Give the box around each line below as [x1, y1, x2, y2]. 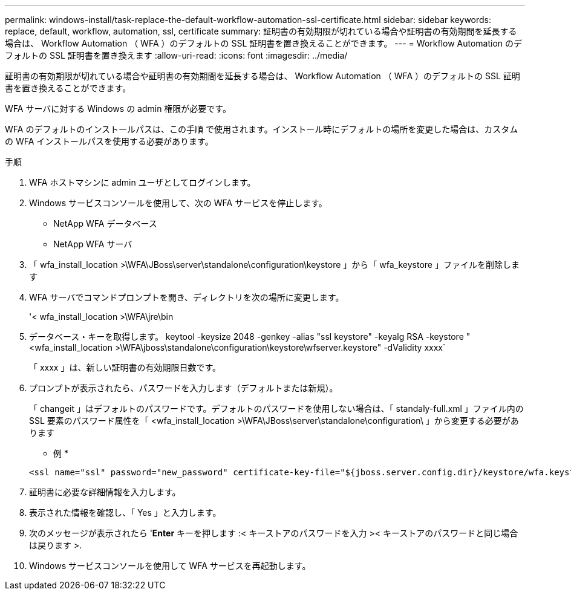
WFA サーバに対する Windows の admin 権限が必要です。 [5, 103, 231, 114]
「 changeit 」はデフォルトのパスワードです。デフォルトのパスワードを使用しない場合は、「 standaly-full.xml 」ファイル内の [29, 403, 524, 414]
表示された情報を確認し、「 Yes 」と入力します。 [29, 507, 221, 518]
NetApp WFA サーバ [53, 239, 132, 249]
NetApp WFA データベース [53, 218, 157, 229]
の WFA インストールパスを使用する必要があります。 [5, 136, 214, 146]
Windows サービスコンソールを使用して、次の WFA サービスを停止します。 [29, 198, 327, 208]
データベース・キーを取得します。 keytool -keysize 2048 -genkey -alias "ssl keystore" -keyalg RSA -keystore [29, 331, 464, 342]
